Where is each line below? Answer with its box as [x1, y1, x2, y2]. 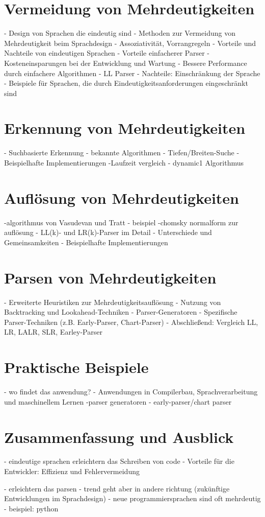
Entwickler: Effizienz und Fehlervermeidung [4, 466, 140, 477]
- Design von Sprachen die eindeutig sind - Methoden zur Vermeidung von [4, 28, 235, 38]
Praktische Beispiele [4, 357, 149, 378]
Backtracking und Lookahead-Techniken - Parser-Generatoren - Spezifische [4, 307, 237, 317]
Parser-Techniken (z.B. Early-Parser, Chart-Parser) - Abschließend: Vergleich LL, [4, 316, 258, 327]
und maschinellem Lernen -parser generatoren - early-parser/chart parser [4, 396, 232, 407]
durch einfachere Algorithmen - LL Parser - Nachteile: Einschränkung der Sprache [4, 67, 260, 78]
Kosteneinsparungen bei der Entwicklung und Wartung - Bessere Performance [4, 57, 247, 68]
